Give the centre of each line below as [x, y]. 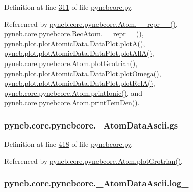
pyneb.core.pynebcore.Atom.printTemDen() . [72, 103]
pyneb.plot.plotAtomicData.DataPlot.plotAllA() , [79, 53]
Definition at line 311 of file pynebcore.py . [69, 7]
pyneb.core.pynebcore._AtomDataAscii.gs [91, 125]
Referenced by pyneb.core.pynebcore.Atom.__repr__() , [91, 23]
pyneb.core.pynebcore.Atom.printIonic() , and [73, 92]
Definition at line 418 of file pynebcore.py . [69, 144]
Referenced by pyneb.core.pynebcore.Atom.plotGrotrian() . [94, 161]
